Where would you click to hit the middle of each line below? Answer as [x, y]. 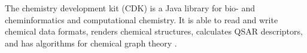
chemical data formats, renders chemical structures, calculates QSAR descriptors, [154, 31]
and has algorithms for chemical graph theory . [91, 43]
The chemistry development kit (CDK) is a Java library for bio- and [130, 8]
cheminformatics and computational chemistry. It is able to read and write [142, 19]
